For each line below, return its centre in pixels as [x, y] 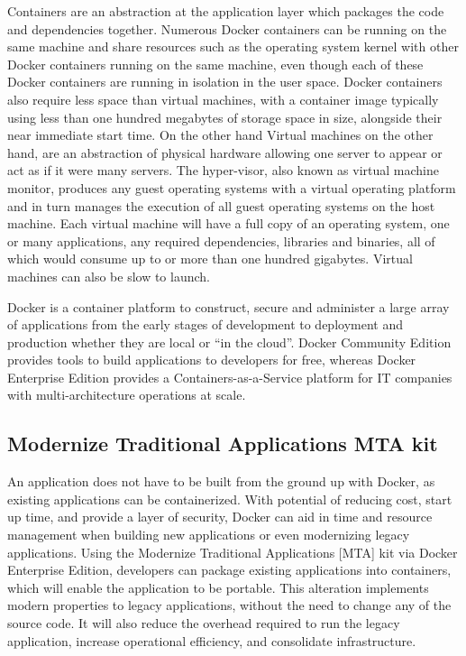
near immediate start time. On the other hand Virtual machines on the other [220, 135]
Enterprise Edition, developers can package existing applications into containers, [229, 570]
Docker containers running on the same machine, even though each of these [215, 64]
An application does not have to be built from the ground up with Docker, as [221, 481]
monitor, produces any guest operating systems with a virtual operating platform [232, 187]
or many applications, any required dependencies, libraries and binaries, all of [221, 240]
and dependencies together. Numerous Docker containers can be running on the [227, 28]
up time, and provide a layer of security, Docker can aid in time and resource [220, 517]
